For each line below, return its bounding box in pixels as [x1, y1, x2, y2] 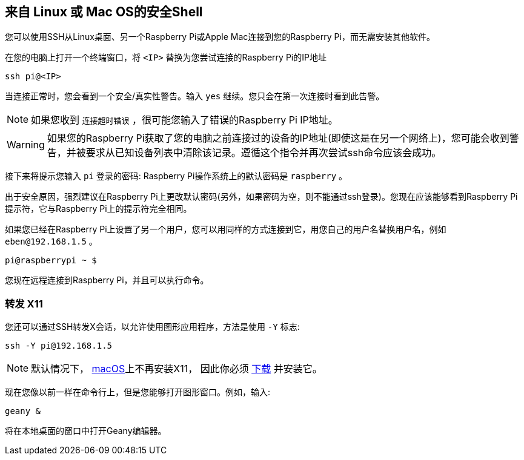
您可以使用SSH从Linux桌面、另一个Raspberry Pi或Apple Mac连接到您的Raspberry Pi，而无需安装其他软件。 [5, 31, 435, 42]
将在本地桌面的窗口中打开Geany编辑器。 [5, 425, 167, 436]
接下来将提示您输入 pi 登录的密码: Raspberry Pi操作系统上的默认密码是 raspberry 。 [5, 171, 348, 182]
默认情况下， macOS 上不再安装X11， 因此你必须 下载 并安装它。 [31, 363, 322, 375]
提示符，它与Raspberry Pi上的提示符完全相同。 [5, 203, 192, 214]
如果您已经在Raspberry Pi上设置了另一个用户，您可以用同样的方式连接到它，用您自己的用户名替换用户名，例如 [5, 224, 446, 235]
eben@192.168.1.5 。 [5, 236, 98, 247]
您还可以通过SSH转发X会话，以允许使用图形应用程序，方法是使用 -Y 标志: [5, 321, 300, 332]
